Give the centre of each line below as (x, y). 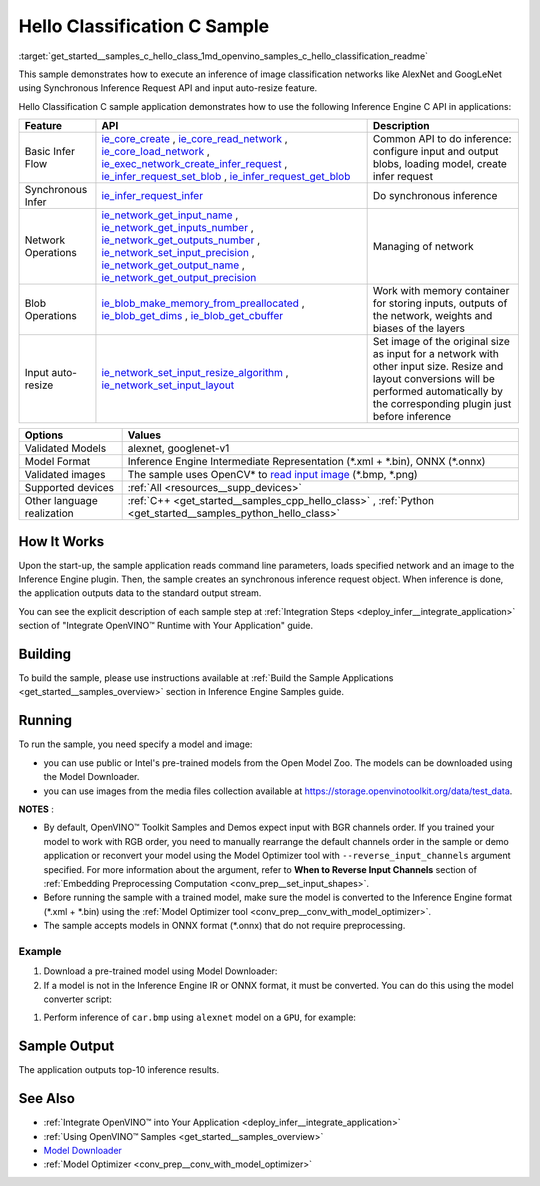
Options (44, 435)
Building (45, 654)
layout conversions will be (433, 379)
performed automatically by (438, 392)
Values (144, 435)
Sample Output (66, 1046)
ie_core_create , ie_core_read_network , (195, 139)
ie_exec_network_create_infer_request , (194, 164)
